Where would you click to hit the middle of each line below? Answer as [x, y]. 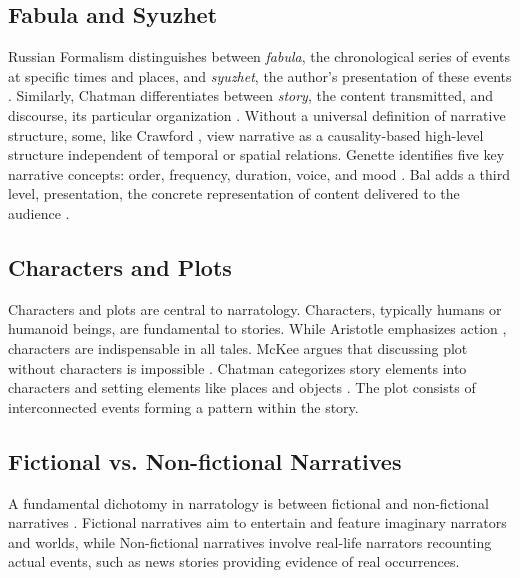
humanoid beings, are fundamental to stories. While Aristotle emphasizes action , [257, 328]
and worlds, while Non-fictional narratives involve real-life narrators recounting [250, 541]
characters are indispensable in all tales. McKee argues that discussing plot [238, 347]
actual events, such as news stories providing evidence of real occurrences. [234, 561]
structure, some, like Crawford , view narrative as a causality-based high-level [246, 134]
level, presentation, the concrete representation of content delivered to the [234, 193]
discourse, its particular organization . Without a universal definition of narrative [257, 114]
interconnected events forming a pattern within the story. [183, 406]
